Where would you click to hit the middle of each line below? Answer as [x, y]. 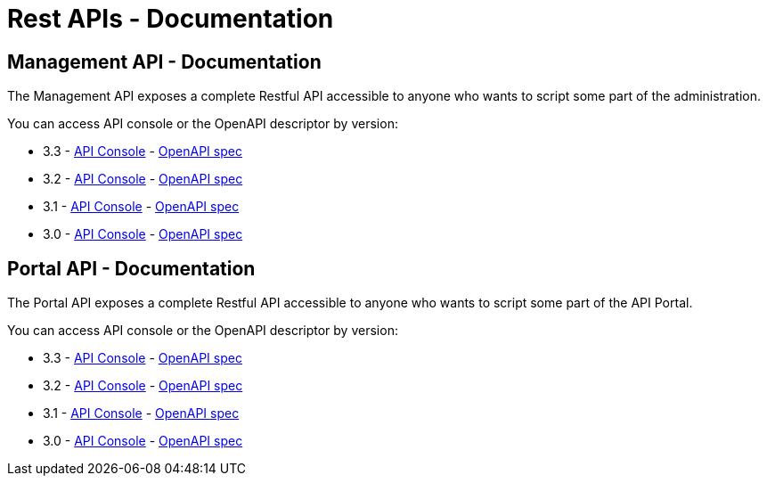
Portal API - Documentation [131, 268]
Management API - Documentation [164, 61]
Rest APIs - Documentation [171, 19]
